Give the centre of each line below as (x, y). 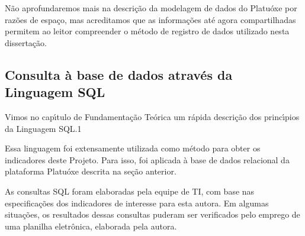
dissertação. (26, 42)
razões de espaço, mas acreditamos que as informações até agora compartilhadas (150, 19)
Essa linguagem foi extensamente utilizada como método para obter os (133, 148)
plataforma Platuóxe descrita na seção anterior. (91, 171)
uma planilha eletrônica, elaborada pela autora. (91, 226)
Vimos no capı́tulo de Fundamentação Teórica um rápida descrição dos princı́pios (152, 116)
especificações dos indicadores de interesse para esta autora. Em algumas (137, 203)
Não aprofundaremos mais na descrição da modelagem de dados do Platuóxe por (151, 8)
